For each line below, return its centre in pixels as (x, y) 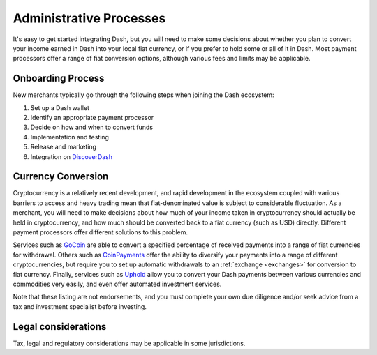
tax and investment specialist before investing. (80, 306)
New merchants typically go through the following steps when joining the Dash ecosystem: (144, 95)
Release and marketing (64, 147)
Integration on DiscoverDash (72, 156)
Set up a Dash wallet (60, 107)
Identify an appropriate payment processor (92, 118)
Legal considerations (60, 327)
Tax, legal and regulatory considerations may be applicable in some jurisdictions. (129, 343)
